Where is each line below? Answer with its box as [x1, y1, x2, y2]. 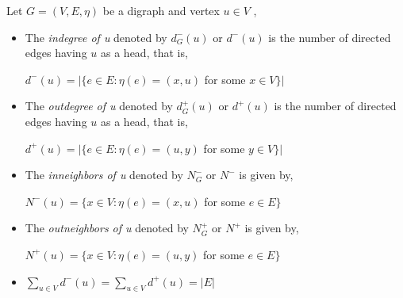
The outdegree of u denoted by [25, 97, 173, 114]
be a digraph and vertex [102, 2, 220, 18]
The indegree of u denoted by [25, 29, 167, 45]
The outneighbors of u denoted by [25, 220, 189, 236]
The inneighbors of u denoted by [25, 166, 183, 183]
